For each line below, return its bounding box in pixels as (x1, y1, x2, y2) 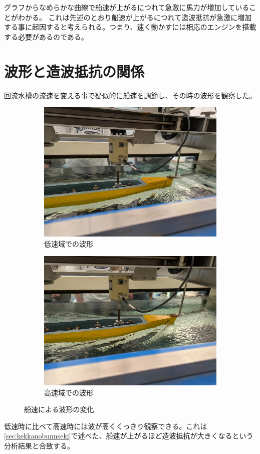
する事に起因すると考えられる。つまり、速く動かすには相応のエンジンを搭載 (4, 22, 256, 32)
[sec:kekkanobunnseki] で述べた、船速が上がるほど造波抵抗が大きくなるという (4, 430, 253, 441)
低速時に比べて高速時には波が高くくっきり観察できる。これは (4, 420, 207, 431)
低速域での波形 (44, 239, 93, 249)
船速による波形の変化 (24, 404, 94, 414)
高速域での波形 (44, 387, 93, 397)
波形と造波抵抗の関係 (4, 61, 145, 81)
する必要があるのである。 (4, 31, 88, 42)
